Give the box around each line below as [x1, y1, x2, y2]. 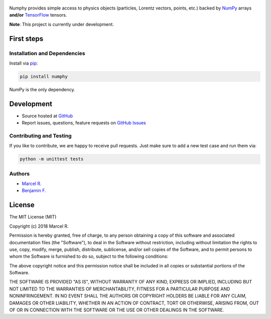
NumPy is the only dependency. [9, 86, 75, 92]
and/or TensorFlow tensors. [9, 12, 67, 18]
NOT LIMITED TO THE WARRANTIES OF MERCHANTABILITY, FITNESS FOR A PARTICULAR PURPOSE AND [9, 286, 230, 292]
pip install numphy [20, 73, 68, 79]
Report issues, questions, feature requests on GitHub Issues [22, 120, 147, 126]
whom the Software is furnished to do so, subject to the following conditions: [9, 253, 169, 259]
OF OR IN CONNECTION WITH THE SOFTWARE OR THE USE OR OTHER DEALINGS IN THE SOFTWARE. [9, 307, 224, 313]
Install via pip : [9, 60, 38, 66]
